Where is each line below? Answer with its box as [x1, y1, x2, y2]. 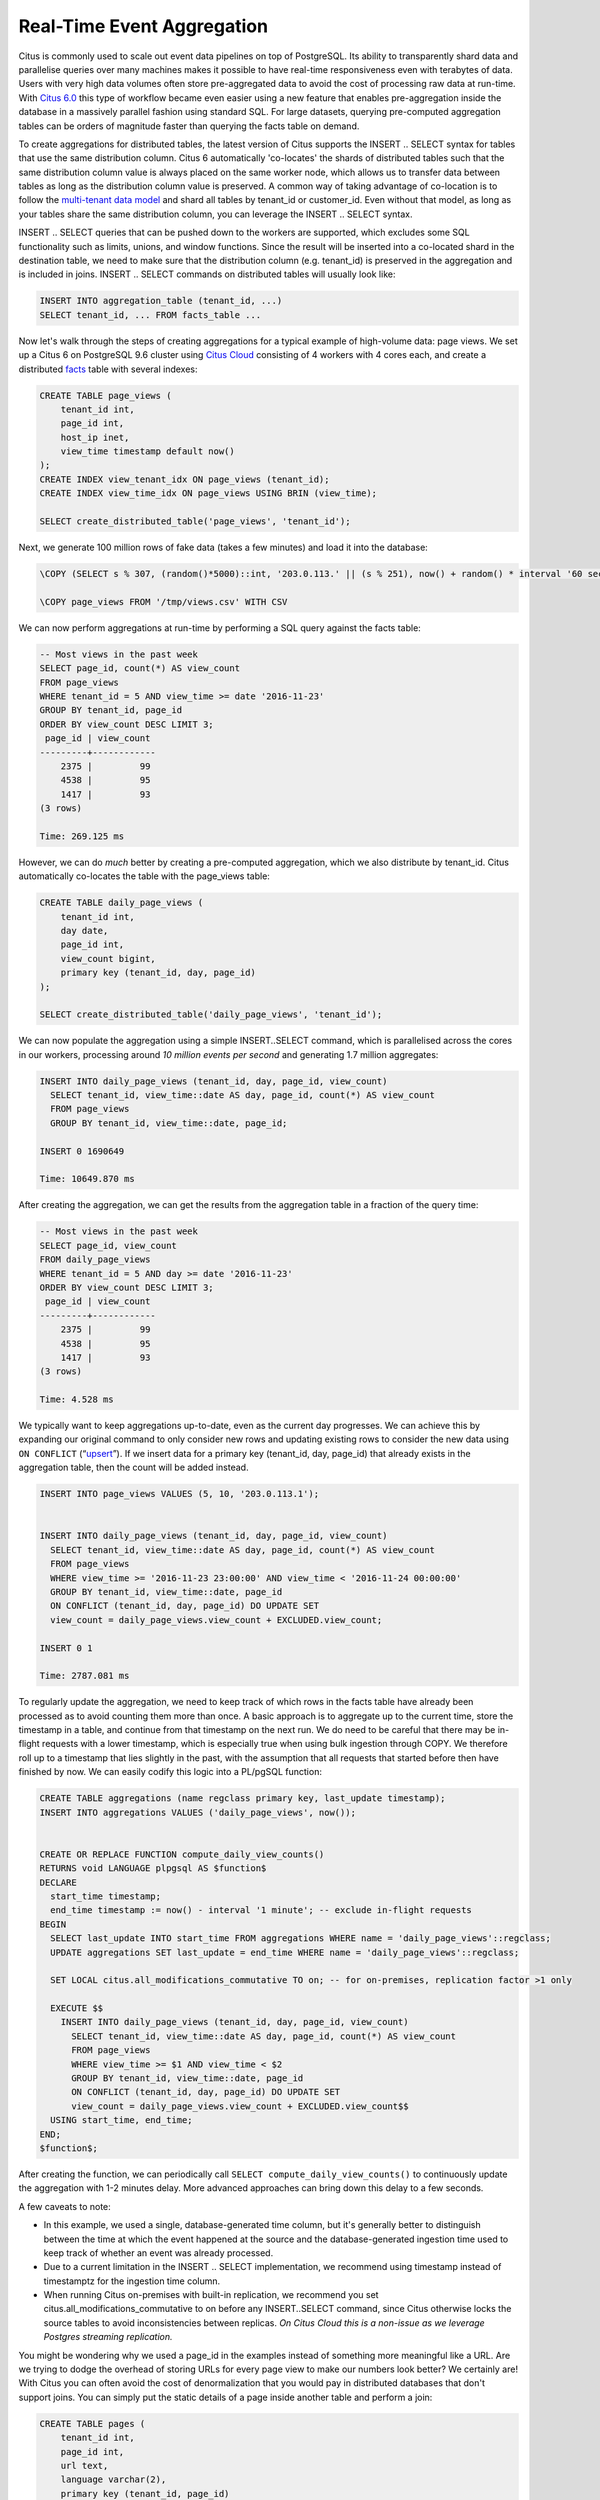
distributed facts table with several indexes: [18, 363, 199, 375]
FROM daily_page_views [39, 1254, 151, 1265]
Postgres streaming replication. [43, 2331, 174, 2343]
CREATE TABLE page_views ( [39, 390, 172, 401]
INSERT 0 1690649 [39, 1145, 125, 1157]
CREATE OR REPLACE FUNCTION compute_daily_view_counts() [39, 1848, 325, 1860]
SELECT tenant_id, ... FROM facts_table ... [39, 309, 262, 320]
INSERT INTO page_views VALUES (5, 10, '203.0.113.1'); [39, 1488, 320, 1500]
